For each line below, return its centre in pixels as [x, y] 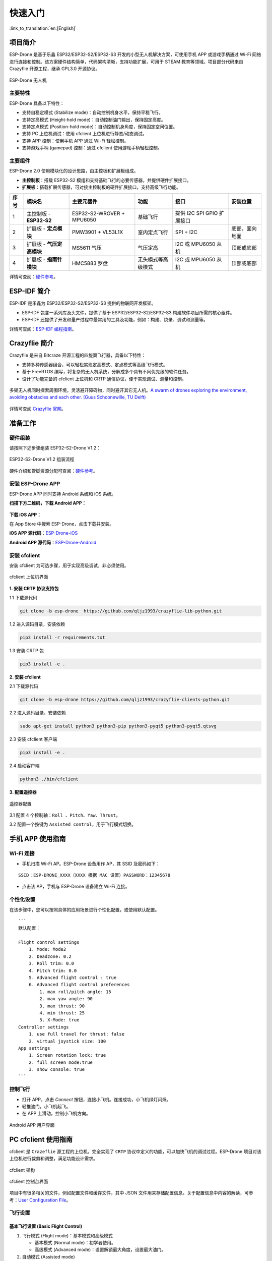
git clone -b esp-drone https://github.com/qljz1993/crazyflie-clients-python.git [125, 700]
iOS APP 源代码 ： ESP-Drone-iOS [44, 533]
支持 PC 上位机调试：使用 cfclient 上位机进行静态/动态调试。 [84, 134]
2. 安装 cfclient [25, 677]
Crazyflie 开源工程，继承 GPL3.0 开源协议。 [55, 69]
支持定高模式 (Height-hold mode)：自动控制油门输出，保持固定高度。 [94, 120]
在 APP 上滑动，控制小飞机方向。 [56, 1113]
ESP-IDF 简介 [30, 291]
